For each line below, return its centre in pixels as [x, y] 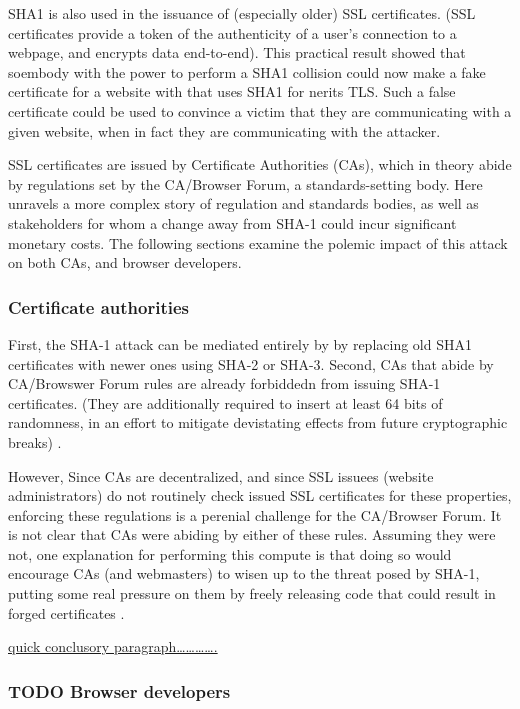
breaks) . [35, 441]
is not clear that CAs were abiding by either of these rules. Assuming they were [252, 534]
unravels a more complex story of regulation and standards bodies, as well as [243, 203]
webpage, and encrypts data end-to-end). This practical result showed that [237, 52]
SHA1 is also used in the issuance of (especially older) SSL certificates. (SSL [242, 13]
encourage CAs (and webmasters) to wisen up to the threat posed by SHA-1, [244, 573]
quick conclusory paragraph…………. [113, 646]
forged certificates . [66, 612]
